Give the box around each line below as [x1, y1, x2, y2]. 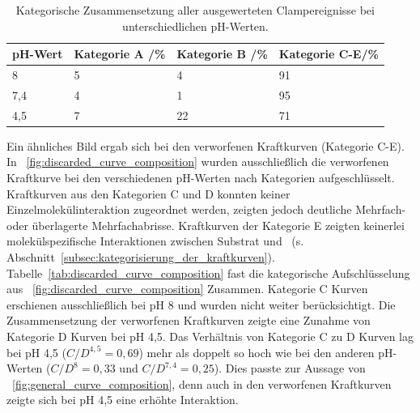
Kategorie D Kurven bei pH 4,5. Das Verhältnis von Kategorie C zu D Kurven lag [6, 327, 414, 344]
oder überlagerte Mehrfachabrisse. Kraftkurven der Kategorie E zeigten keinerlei [6, 216, 405, 233]
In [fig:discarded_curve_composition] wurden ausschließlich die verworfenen [6, 153, 389, 170]
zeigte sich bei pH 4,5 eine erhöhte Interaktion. [6, 391, 239, 408]
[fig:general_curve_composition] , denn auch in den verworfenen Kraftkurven [12, 375, 392, 392]
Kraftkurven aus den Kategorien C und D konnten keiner [6, 185, 291, 202]
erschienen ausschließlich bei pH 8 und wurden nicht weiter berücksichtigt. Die [6, 296, 396, 313]
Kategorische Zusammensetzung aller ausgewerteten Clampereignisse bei [15, 2, 375, 18]
